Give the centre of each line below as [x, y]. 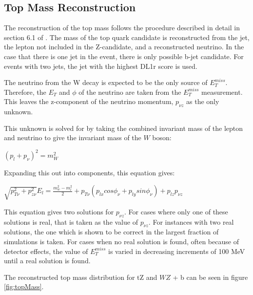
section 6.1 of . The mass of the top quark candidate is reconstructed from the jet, [127, 37]
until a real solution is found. [47, 261]
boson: [162, 137]
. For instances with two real [191, 221]
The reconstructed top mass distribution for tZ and [81, 277]
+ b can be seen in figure [210, 277]
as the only [203, 101]
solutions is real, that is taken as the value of [71, 221]
